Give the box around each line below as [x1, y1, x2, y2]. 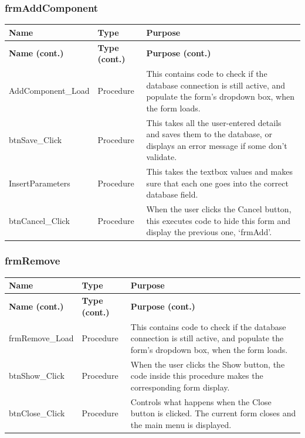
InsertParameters [9, 176, 70, 189]
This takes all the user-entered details [146, 116, 282, 128]
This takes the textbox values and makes [146, 165, 293, 178]
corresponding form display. [130, 381, 230, 393]
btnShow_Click [9, 369, 65, 382]
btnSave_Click [9, 134, 62, 146]
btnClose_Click [9, 407, 65, 419]
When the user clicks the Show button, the [130, 358, 285, 370]
